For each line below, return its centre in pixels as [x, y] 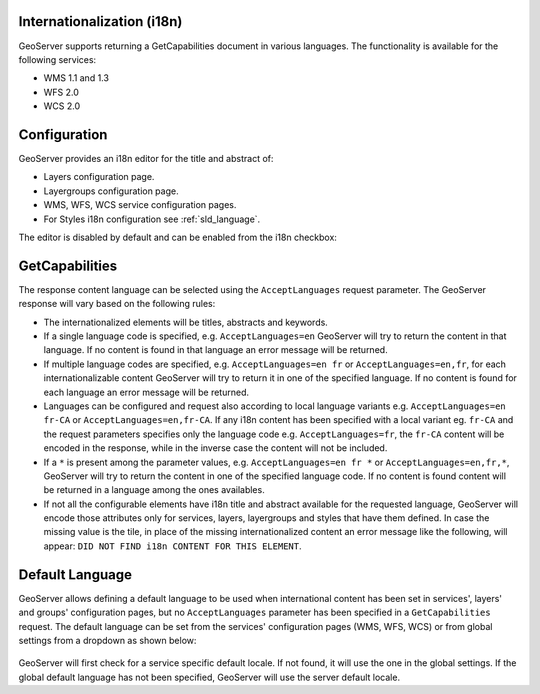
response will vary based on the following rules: [117, 304]
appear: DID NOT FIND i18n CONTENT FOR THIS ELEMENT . [172, 546]
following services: [57, 59]
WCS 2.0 [61, 106]
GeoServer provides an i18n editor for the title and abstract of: [146, 158]
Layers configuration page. [99, 177]
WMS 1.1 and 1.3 [76, 78]
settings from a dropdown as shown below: [107, 640]
